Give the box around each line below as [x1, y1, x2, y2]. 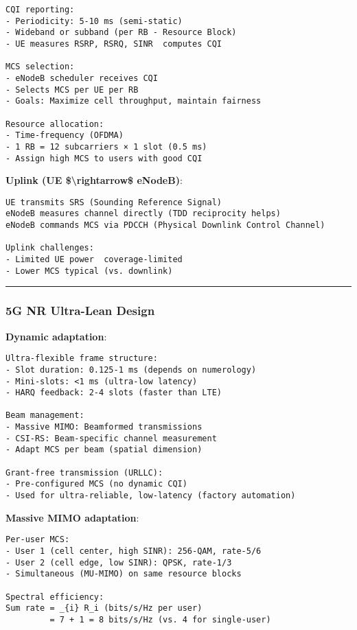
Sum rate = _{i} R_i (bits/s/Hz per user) [5, 603, 203, 614]
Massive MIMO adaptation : [5, 510, 139, 524]
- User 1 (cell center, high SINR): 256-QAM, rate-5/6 [5, 546, 262, 556]
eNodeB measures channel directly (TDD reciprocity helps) [5, 209, 281, 219]
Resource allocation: [5, 119, 104, 129]
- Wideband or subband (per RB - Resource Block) [5, 27, 237, 38]
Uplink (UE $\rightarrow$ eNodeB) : [5, 173, 183, 187]
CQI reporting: [5, 5, 75, 14]
